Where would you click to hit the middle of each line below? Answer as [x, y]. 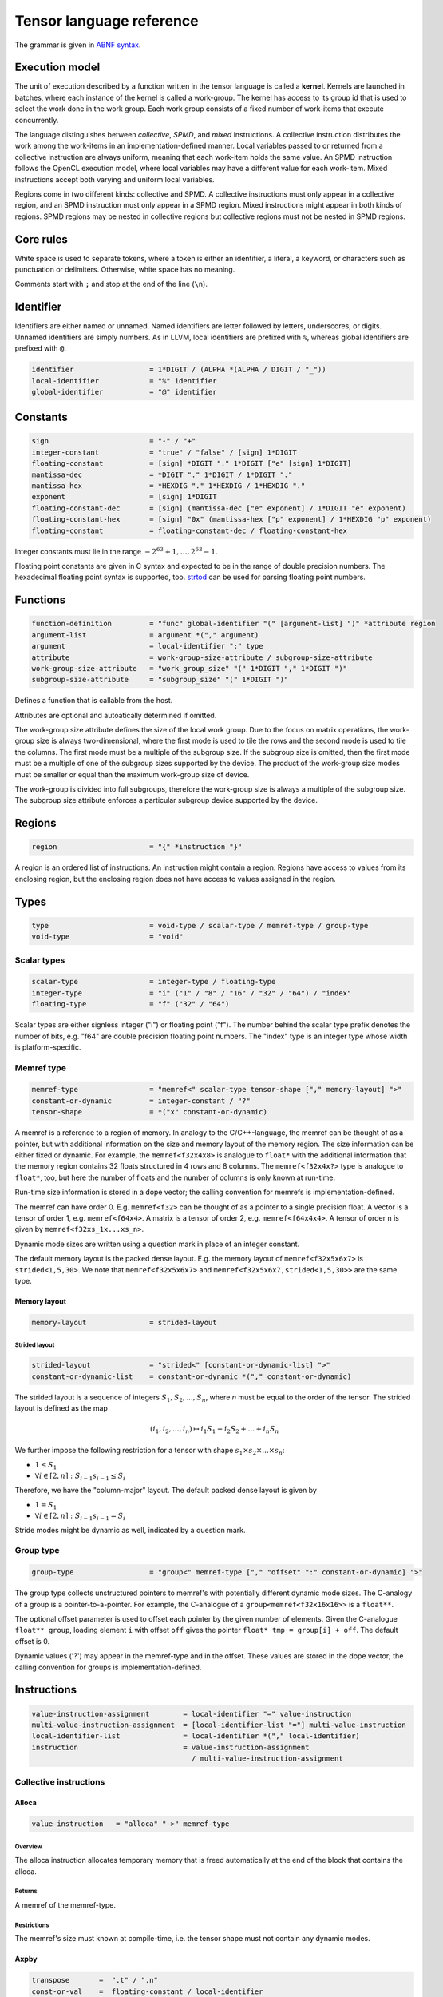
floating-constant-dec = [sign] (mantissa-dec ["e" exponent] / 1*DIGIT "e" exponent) [219, 508]
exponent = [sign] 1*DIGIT [124, 497]
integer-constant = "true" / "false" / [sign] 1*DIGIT [164, 452]
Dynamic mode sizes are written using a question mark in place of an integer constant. [157, 1244]
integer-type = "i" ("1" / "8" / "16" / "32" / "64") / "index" [192, 993]
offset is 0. [32, 1641]
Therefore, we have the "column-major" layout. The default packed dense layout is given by [166, 1490]
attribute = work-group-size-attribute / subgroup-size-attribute [202, 657]
